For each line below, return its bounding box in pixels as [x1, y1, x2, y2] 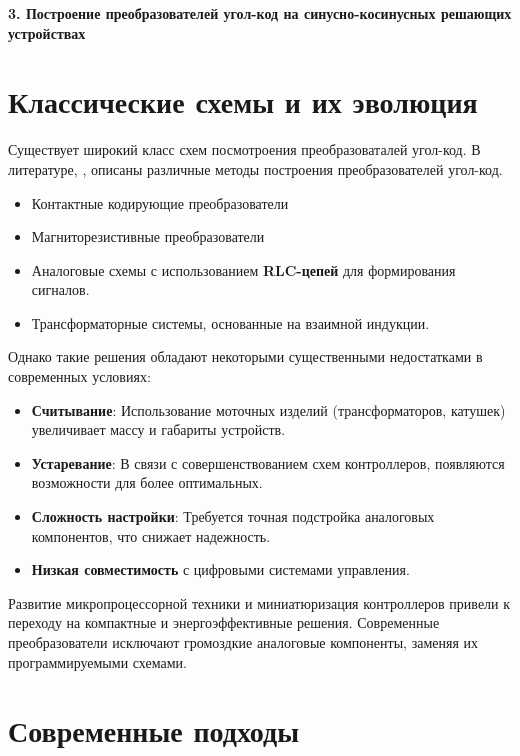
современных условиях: [8, 366, 151, 387]
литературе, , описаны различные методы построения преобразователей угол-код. [8, 158, 503, 179]
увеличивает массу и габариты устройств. [31, 419, 286, 440]
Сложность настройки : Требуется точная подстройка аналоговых [31, 506, 435, 527]
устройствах [8, 22, 86, 43]
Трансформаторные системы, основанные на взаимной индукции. [31, 312, 430, 333]
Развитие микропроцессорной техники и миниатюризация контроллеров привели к [8, 592, 511, 613]
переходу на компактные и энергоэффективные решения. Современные [8, 612, 440, 633]
